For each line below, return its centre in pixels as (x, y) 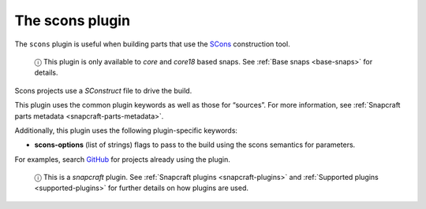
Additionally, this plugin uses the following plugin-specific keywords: (126, 130)
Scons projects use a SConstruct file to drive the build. (103, 90)
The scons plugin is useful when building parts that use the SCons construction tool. (153, 44)
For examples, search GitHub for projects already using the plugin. (122, 159)
